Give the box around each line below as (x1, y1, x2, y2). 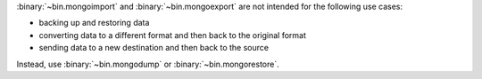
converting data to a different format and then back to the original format (38, 29, 307, 40)
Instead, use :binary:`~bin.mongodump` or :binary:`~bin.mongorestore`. (16, 59, 280, 69)
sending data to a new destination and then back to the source (38, 43, 270, 53)
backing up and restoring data (38, 18, 150, 28)
